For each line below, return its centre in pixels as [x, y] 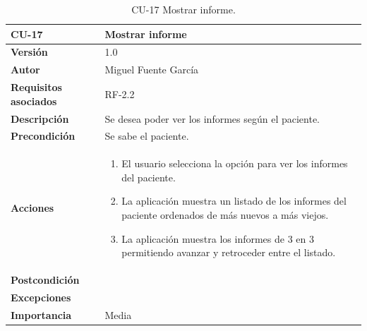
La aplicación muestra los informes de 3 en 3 [218, 238]
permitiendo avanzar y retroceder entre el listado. [229, 252]
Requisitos [36, 87]
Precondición [43, 136]
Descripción [40, 118]
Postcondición [45, 280]
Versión [29, 52]
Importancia [41, 314]
